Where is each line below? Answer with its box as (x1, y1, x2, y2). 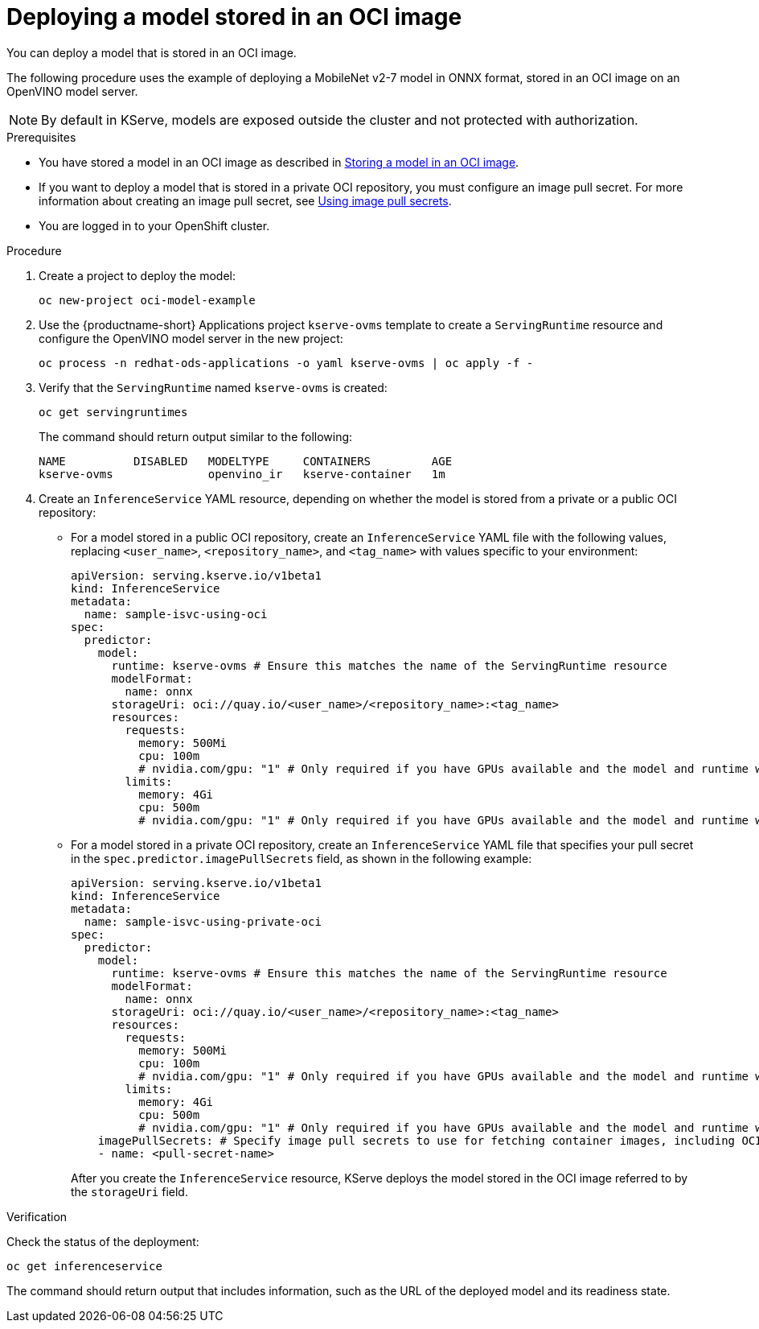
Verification (6, 1209, 68, 1224)
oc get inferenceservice (6, 1259, 162, 1273)
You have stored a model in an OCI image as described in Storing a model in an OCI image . (39, 155, 519, 169)
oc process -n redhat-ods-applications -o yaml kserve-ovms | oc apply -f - (39, 356, 534, 369)
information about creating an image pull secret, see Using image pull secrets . (39, 193, 452, 208)
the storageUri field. (71, 1184, 188, 1199)
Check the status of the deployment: (6, 1234, 199, 1249)
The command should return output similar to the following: (39, 429, 353, 444)
